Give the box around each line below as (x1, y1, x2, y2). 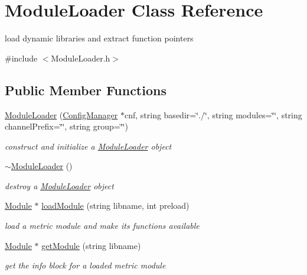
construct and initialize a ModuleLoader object (5, 140, 172, 152)
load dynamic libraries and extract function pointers (5, 32, 194, 44)
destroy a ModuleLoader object (5, 179, 114, 192)
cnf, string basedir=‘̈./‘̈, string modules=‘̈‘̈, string (124, 108, 302, 121)
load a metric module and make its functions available (5, 219, 200, 232)
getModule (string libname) (41, 239, 141, 251)
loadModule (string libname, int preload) (41, 199, 190, 212)
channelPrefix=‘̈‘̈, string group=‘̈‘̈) (5, 120, 128, 132)
